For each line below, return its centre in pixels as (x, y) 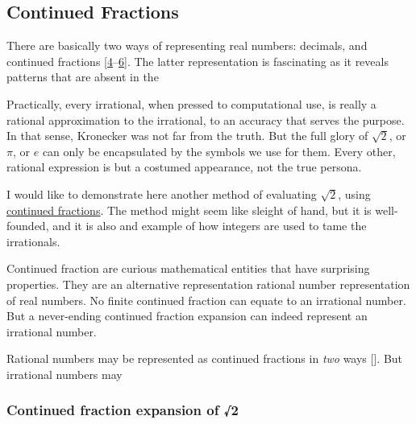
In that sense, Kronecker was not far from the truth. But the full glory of (187, 136)
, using (354, 193)
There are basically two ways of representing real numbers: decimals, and (187, 45)
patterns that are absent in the (83, 77)
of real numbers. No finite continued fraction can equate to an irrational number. (206, 300)
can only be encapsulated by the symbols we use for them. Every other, (219, 151)
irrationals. (33, 241)
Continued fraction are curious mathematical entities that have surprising (188, 268)
